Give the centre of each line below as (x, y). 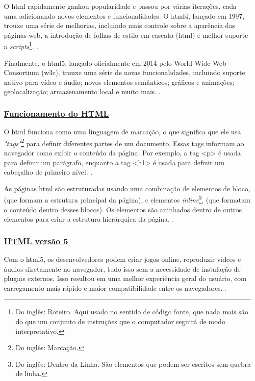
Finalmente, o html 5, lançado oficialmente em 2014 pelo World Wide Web (115, 63)
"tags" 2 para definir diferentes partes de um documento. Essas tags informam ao (124, 142)
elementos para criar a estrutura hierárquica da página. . (89, 219)
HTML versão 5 (36, 241)
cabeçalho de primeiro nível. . (48, 172)
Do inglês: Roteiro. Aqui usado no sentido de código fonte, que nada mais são (132, 312)
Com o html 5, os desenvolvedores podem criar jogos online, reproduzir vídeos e (123, 259)
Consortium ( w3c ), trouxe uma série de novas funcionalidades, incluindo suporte (125, 72)
